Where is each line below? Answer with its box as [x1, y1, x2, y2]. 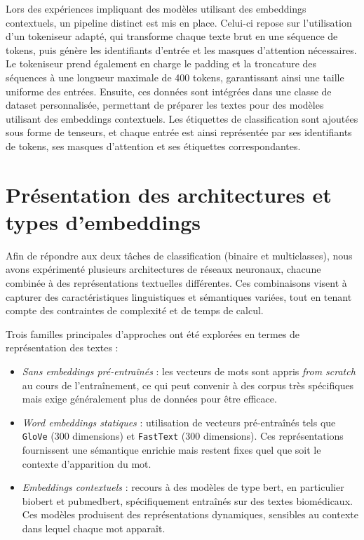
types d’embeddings [6, 207, 201, 236]
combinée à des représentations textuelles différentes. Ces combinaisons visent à [6, 276, 347, 290]
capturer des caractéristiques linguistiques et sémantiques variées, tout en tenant [6, 289, 352, 304]
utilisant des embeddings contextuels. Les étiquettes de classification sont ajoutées [6, 111, 358, 126]
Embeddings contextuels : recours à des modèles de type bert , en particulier [22, 480, 344, 494]
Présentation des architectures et [6, 180, 332, 208]
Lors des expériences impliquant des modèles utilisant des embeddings [6, 1, 306, 15]
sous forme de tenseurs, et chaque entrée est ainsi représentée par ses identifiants [6, 125, 352, 140]
